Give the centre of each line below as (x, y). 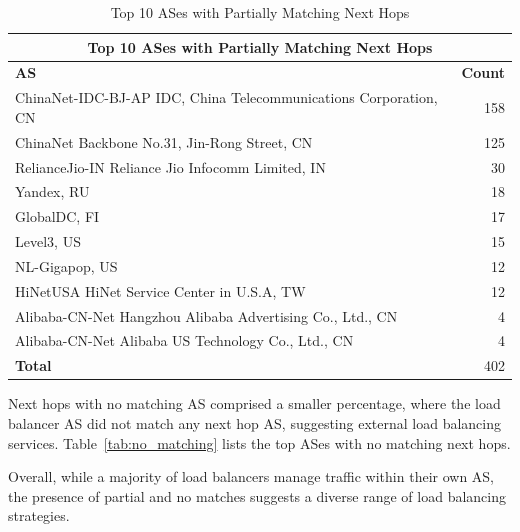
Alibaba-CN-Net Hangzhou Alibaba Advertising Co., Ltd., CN (206, 315)
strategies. (39, 515)
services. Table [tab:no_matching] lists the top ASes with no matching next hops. (259, 442)
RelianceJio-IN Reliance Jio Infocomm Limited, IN (170, 166)
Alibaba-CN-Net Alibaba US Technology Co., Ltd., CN (184, 340)
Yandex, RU (52, 191)
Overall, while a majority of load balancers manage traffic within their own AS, (251, 476)
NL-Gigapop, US (66, 265)
